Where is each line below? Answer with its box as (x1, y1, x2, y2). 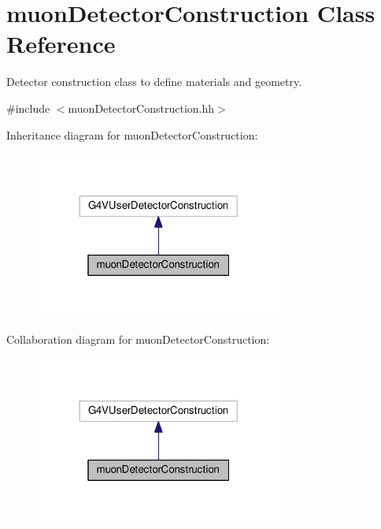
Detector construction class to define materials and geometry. (6, 73, 302, 90)
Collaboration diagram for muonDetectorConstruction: (6, 331, 270, 348)
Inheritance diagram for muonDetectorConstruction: (6, 126, 258, 143)
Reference (6, 28, 116, 60)
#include (6, 99, 50, 116)
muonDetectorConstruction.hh (68, 99, 215, 116)
